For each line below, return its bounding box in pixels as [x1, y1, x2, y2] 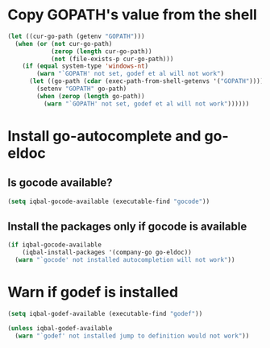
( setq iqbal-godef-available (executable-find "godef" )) [7, 309, 203, 317]
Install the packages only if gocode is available [7, 219, 247, 233]
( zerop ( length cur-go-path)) [50, 47, 152, 56]
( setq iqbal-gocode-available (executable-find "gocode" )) [7, 197, 210, 205]
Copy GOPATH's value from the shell [7, 6, 257, 24]
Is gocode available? [7, 176, 113, 190]
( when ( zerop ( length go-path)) [36, 92, 146, 100]
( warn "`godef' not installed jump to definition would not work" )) [15, 332, 250, 340]
